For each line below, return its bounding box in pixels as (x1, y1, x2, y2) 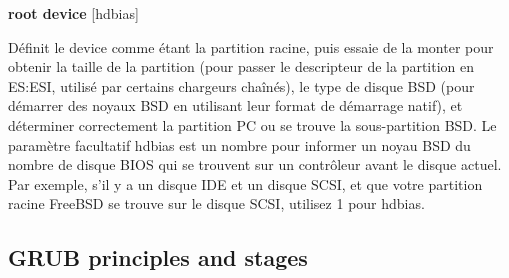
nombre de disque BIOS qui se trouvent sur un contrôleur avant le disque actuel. (8, 154, 502, 175)
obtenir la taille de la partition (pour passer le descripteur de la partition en (8, 56, 475, 77)
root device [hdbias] (8, 3, 139, 23)
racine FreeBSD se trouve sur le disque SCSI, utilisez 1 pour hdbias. (8, 193, 425, 214)
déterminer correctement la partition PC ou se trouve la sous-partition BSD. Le (8, 114, 497, 135)
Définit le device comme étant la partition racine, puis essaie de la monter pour (8, 36, 494, 57)
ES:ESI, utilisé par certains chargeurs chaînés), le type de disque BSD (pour (8, 75, 475, 96)
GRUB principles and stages (8, 242, 308, 273)
